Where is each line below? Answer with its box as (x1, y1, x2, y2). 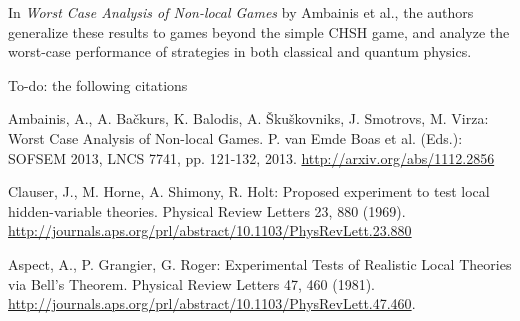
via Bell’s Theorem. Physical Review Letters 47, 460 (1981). (8, 273, 375, 294)
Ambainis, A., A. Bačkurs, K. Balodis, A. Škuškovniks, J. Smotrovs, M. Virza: (8, 108, 489, 129)
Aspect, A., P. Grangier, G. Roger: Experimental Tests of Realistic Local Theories (8, 253, 512, 274)
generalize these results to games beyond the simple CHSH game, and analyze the (8, 21, 510, 42)
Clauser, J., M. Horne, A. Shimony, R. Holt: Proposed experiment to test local (8, 181, 490, 202)
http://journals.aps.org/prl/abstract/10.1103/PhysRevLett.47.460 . (8, 293, 416, 314)
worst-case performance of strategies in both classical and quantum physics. (8, 41, 472, 62)
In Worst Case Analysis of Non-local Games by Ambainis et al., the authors (8, 2, 474, 22)
